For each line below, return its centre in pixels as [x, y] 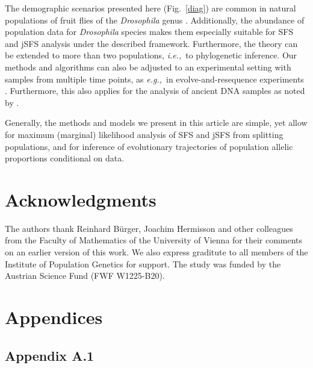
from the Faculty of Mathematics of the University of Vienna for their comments [154, 240]
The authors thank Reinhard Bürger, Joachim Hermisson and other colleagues [149, 228]
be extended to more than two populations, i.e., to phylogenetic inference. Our [151, 55]
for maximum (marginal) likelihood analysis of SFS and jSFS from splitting [144, 134]
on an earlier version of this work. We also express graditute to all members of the [156, 252]
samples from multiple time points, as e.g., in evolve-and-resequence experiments [154, 79]
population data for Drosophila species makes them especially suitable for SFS [149, 32]
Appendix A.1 [50, 355]
